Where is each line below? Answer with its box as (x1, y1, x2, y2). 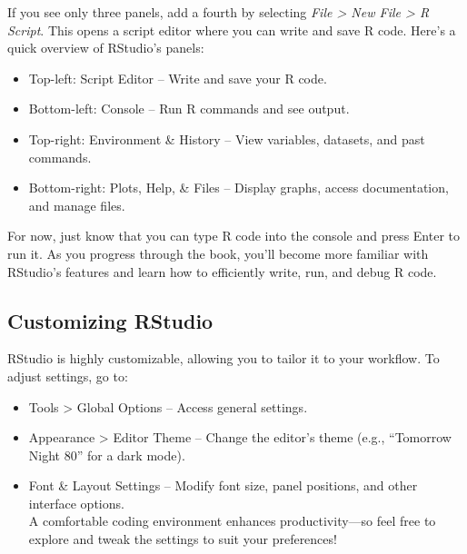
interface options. (28, 493, 124, 512)
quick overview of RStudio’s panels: (7, 38, 204, 57)
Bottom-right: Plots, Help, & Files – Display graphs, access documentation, (28, 178, 449, 197)
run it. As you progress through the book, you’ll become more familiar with (7, 243, 429, 262)
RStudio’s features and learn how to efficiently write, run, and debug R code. (7, 262, 437, 281)
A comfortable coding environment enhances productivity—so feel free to (28, 511, 436, 530)
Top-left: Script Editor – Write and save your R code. (28, 68, 327, 87)
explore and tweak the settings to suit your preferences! (28, 529, 337, 549)
